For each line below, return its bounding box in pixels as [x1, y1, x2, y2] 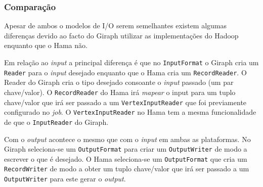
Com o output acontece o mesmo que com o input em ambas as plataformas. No [4, 133, 251, 144]
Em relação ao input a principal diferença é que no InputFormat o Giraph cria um [4, 57, 259, 67]
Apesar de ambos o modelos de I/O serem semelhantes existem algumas [4, 20, 227, 31]
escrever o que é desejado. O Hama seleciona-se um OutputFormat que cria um [4, 153, 247, 164]
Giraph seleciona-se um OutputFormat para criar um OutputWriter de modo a [4, 144, 247, 154]
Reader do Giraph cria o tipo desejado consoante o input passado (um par [4, 77, 234, 87]
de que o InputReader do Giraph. [4, 116, 109, 127]
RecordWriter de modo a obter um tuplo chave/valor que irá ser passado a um [4, 163, 249, 174]
